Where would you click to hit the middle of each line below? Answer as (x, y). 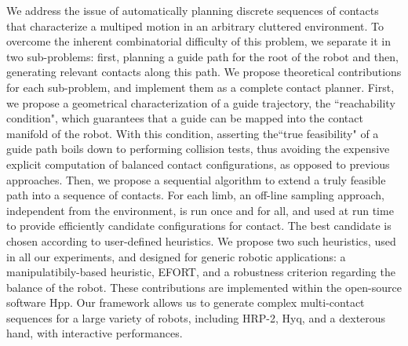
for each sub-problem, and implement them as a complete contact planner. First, (200, 87)
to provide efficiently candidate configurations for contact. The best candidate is (199, 226)
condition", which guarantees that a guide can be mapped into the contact (185, 118)
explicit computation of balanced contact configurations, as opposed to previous (198, 164)
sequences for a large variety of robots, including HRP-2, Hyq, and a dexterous (196, 317)
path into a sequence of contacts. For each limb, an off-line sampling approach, (195, 195)
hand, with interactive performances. (95, 333)
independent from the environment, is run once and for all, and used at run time (200, 210)
